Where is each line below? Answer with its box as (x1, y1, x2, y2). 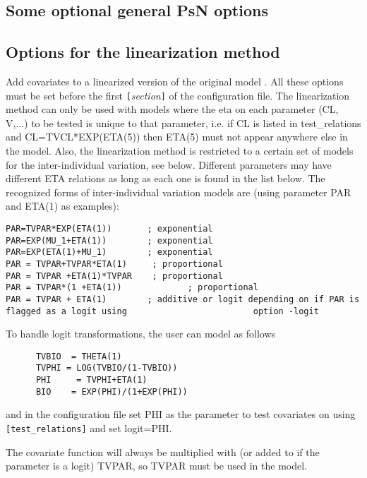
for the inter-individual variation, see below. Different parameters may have (6, 157, 332, 172)
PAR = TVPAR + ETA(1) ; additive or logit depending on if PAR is (6, 294, 360, 304)
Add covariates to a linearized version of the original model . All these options (6, 73, 344, 88)
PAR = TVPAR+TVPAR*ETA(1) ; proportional (6, 258, 223, 269)
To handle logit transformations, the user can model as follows (6, 326, 276, 341)
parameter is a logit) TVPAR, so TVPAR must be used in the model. (6, 458, 307, 473)
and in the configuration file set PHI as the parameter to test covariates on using (6, 407, 356, 422)
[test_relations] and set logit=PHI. (6, 421, 172, 436)
